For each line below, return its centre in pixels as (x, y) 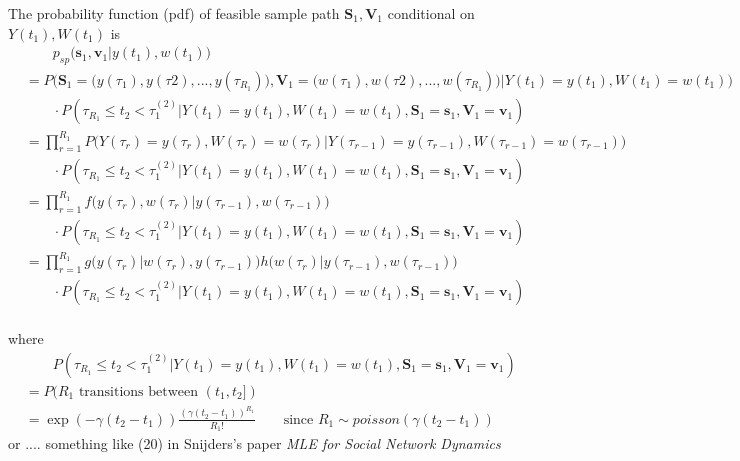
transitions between (138, 391)
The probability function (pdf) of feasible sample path (174, 13)
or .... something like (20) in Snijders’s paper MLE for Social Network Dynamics (254, 442)
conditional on (431, 13)
